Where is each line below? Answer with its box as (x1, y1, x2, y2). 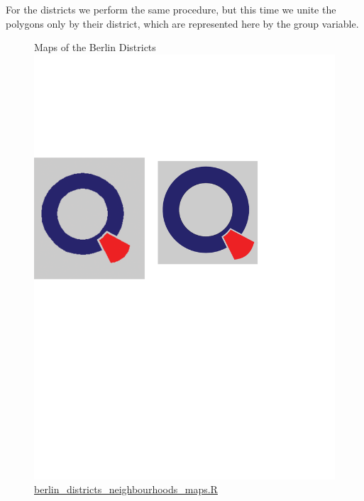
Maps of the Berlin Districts (34, 40, 156, 55)
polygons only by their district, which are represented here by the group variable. (6, 16, 359, 31)
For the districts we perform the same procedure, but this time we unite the (6, 2, 336, 16)
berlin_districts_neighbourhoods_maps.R (34, 482, 218, 497)
